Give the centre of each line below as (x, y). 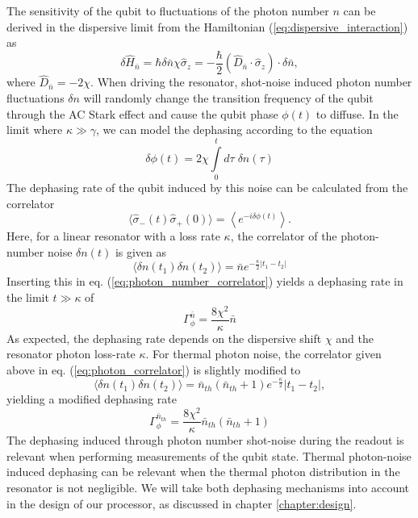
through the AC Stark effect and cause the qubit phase (142, 113)
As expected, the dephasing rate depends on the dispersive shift (164, 338)
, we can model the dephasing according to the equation (234, 129)
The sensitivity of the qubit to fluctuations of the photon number (168, 10)
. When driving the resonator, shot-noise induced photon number (251, 82)
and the (355, 338)
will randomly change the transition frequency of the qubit (228, 98)
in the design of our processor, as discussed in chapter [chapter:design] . (182, 503)
